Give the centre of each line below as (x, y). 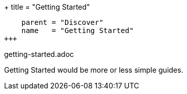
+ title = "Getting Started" (47, 7)
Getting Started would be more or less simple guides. (94, 70)
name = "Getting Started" (77, 30)
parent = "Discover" (62, 22)
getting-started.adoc (39, 54)
